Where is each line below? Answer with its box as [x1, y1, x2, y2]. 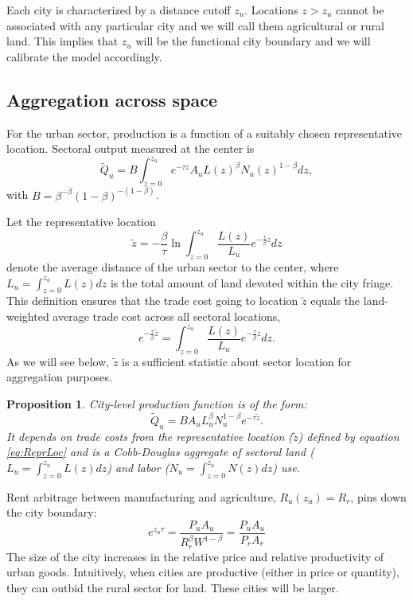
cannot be [336, 2, 384, 18]
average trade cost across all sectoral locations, [53, 307, 281, 324]
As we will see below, [6, 353, 110, 369]
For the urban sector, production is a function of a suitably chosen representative [6, 124, 403, 141]
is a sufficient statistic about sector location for [122, 353, 352, 369]
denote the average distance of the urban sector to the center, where [6, 258, 339, 275]
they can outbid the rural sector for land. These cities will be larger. [6, 579, 339, 595]
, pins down [350, 488, 407, 505]
